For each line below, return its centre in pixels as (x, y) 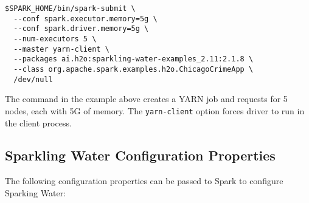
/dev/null (33, 79)
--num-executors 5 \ (55, 39)
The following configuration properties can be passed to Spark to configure (144, 181)
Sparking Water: (36, 192)
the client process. (38, 122)
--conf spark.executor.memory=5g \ (85, 19)
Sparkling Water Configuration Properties (140, 155)
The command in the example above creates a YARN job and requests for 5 (146, 99)
